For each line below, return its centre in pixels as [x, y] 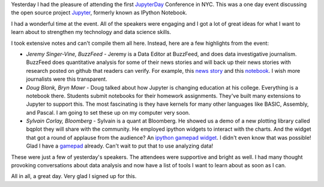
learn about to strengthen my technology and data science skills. [91, 32]
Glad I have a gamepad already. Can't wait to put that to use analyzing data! [120, 146]
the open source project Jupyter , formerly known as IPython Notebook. [99, 13]
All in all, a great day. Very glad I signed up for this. [74, 176]
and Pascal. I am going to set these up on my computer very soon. [108, 112]
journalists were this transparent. [67, 79]
